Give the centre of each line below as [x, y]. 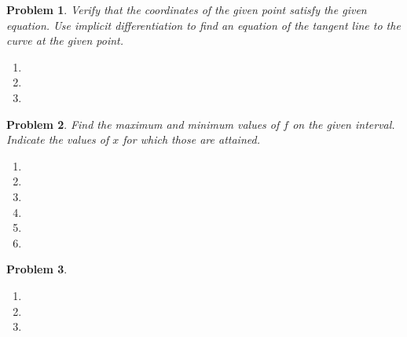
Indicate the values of [58, 139]
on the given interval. [344, 124]
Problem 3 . [37, 269]
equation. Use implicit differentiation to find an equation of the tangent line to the [203, 25]
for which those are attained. [191, 139]
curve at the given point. [65, 40]
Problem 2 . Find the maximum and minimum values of [143, 124]
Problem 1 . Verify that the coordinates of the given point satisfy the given [187, 9]
